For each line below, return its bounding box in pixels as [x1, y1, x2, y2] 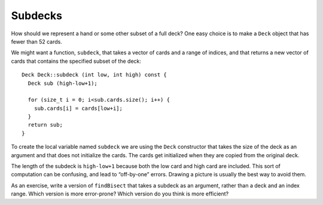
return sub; [28, 121, 63, 128]
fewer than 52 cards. [11, 38, 62, 45]
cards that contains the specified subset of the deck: [11, 57, 142, 65]
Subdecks [11, 9, 63, 22]
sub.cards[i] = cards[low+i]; [33, 105, 123, 112]
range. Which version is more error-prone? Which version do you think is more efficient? [11, 190, 229, 197]
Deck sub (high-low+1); [28, 79, 98, 87]
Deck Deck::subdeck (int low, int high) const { [22, 72, 167, 78]
